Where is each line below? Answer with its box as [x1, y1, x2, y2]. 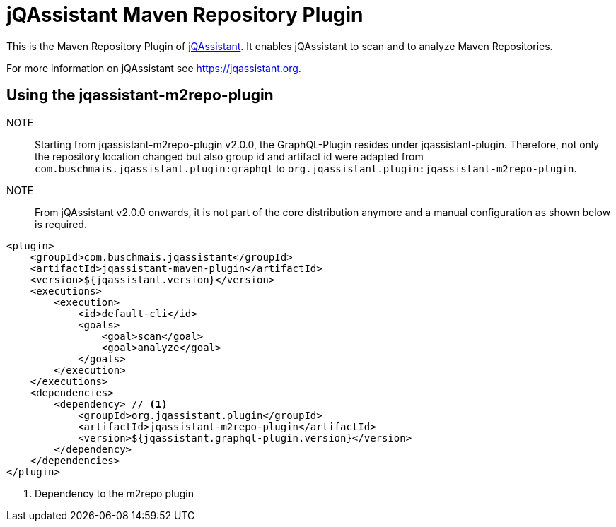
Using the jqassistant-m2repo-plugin [6, 86, 274, 105]
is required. [35, 218, 87, 230]
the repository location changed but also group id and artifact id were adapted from [35, 150, 424, 162]
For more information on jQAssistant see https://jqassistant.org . [6, 61, 301, 74]
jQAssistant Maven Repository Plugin [6, 3, 364, 27]
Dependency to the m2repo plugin [35, 487, 194, 499]
